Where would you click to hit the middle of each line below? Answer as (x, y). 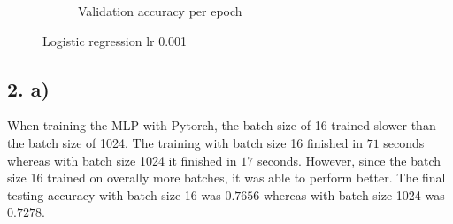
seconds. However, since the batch (349, 160)
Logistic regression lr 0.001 (115, 40)
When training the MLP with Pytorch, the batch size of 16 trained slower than (222, 125)
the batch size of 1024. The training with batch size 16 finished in (185, 142)
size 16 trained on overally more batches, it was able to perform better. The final (226, 178)
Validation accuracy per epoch (160, 11)
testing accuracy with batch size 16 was (114, 194)
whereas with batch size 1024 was (354, 194)
